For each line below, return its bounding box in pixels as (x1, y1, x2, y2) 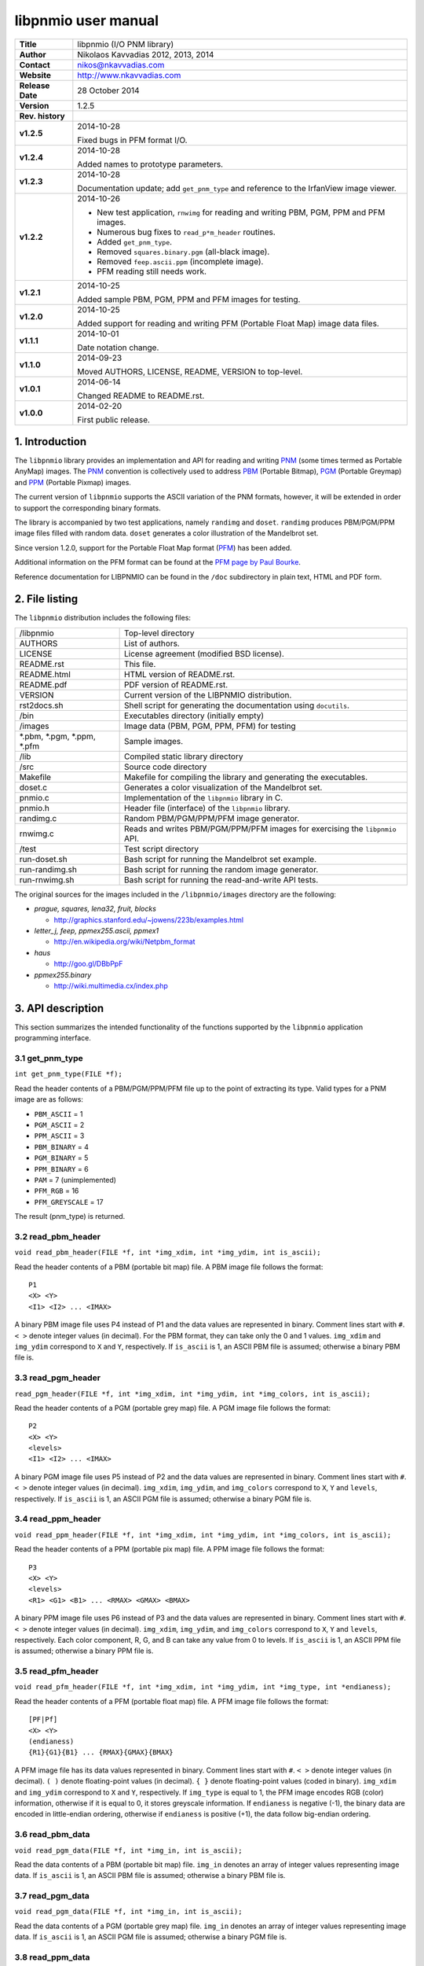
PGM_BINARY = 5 (34, 1153, 89, 1163)
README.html (19, 668, 71, 679)
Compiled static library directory (124, 751, 243, 762)
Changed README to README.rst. (77, 390, 205, 401)
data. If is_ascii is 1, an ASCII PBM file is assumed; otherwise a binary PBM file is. (14, 1871, 286, 1880)
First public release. (77, 414, 151, 425)
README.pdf (19, 679, 68, 690)
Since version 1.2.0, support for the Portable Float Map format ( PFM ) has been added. (14, 543, 292, 552)
